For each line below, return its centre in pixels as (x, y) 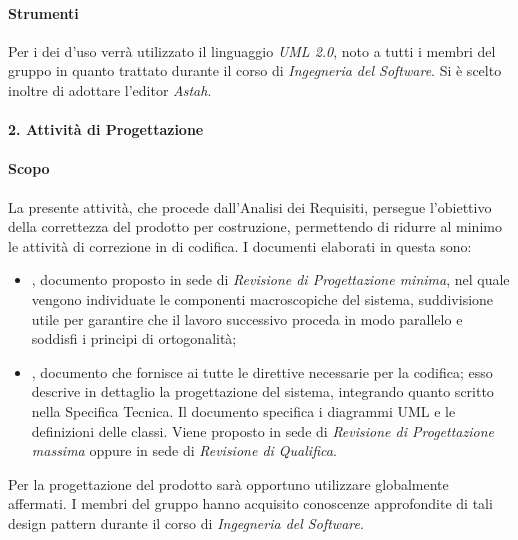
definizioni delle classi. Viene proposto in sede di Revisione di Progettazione (262, 430)
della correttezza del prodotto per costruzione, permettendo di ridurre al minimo (255, 226)
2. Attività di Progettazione (106, 129)
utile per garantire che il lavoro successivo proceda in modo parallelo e (247, 318)
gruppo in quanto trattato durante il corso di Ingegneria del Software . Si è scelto (255, 70)
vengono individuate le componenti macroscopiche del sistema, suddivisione (262, 298)
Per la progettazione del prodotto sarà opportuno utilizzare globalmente (228, 483)
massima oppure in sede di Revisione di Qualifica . (184, 450)
